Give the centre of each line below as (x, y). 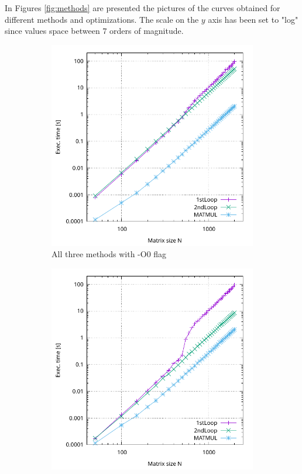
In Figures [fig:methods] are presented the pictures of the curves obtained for (143, 8)
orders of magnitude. (147, 31)
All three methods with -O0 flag (109, 254)
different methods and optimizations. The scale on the (102, 19)
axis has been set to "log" (253, 19)
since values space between (52, 31)
